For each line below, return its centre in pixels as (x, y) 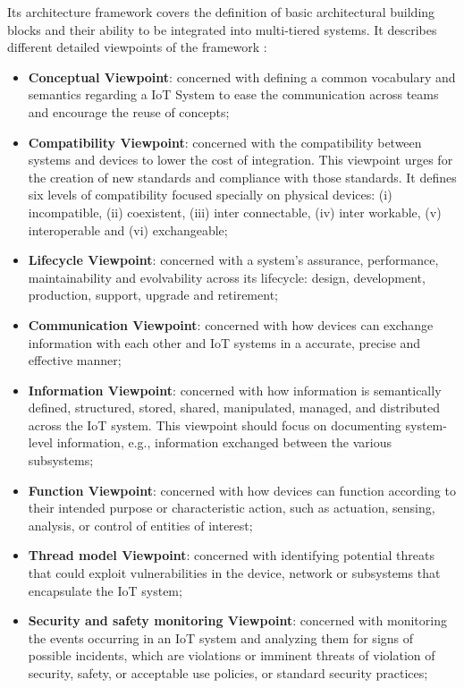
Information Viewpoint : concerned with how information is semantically (235, 390)
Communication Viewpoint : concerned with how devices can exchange (231, 324)
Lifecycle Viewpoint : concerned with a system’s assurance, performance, (233, 260)
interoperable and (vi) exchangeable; (128, 229)
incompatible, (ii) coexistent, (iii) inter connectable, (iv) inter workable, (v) (235, 212)
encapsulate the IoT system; (105, 590)
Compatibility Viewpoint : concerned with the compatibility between (225, 142)
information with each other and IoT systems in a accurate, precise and (224, 342)
